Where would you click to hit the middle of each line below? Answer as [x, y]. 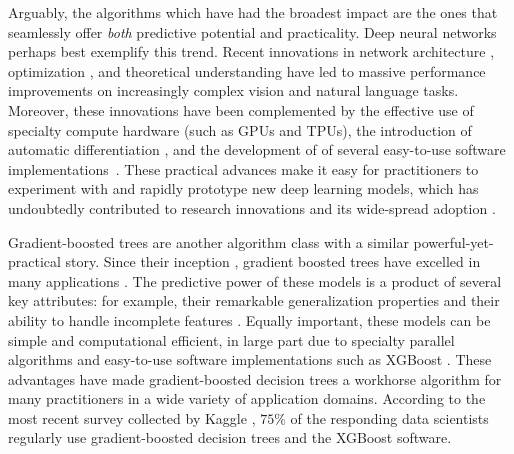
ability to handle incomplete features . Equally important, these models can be [249, 319]
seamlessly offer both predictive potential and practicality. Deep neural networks [252, 31]
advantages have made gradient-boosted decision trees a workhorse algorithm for [255, 378]
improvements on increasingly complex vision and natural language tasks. [233, 90]
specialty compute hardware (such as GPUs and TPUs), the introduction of [240, 129]
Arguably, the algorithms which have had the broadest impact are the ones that [253, 12]
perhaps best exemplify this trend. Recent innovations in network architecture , [251, 51]
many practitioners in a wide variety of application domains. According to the [247, 398]
